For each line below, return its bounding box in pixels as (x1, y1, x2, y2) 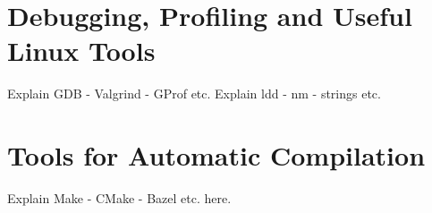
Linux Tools (7, 32, 156, 69)
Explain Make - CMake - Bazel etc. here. (7, 189, 232, 208)
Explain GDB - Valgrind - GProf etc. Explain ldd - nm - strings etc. (7, 84, 381, 103)
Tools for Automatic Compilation (7, 137, 426, 174)
